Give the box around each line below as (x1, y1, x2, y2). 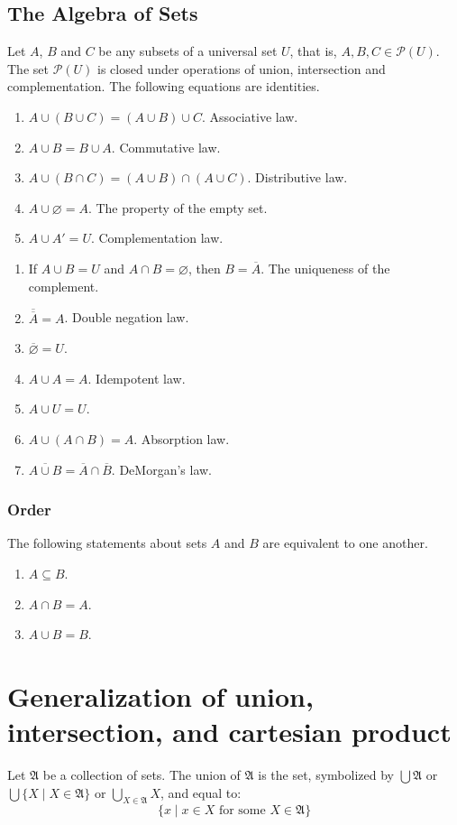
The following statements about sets (7, 533, 207, 552)
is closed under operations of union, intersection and (97, 59, 386, 78)
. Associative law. (201, 107, 298, 125)
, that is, (289, 42, 337, 60)
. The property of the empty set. (87, 198, 268, 217)
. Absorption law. (133, 429, 230, 448)
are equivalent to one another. (262, 533, 428, 552)
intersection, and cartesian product (7, 713, 452, 750)
